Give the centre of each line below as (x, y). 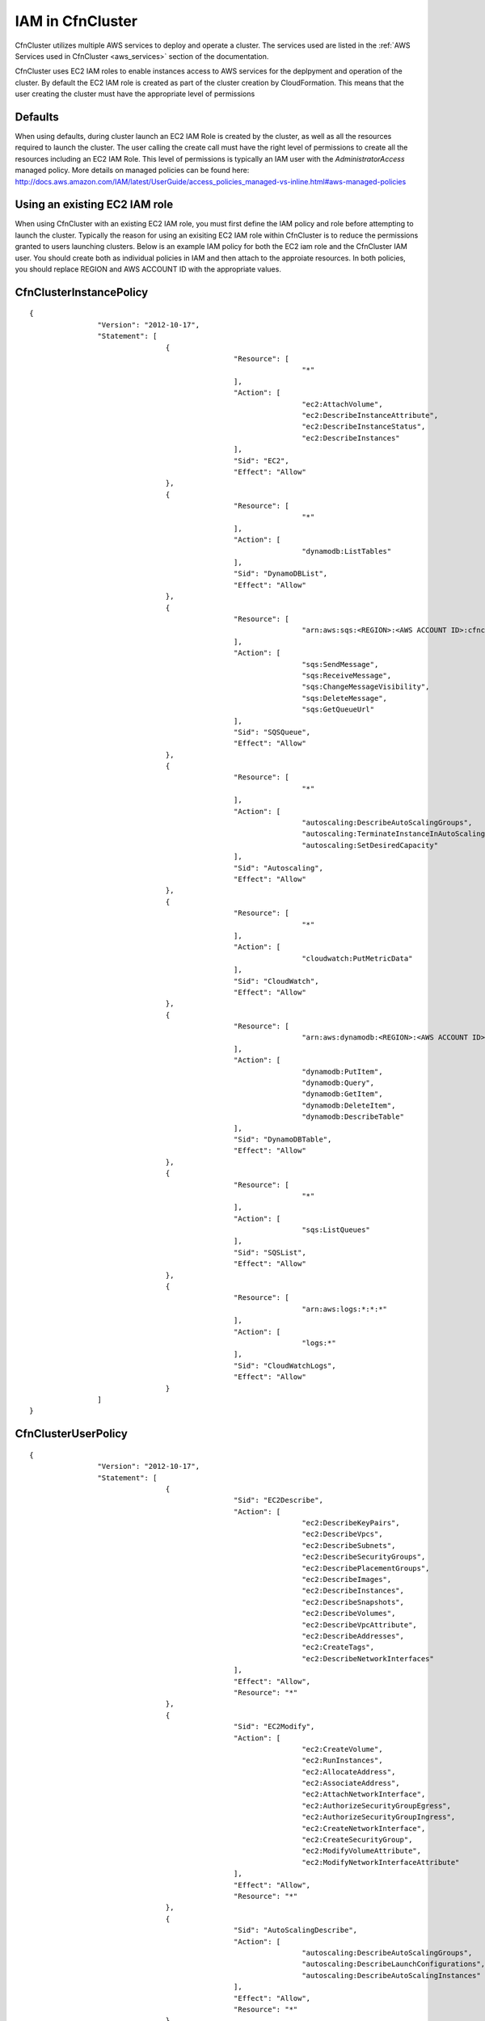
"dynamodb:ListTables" (347, 551)
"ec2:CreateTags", (338, 1648)
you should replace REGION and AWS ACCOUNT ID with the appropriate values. (148, 269)
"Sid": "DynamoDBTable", (283, 1139)
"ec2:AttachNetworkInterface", (364, 1794)
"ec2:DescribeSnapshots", (353, 1602)
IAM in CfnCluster (76, 21)
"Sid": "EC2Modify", (274, 1727)
